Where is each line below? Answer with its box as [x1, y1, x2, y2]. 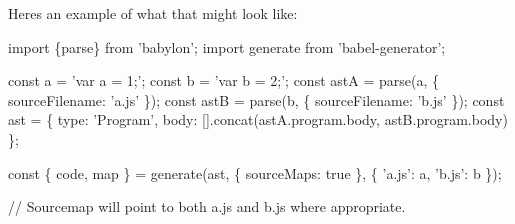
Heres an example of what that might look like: [8, 3, 298, 23]
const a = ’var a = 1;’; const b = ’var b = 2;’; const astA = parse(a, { [8, 70, 439, 91]
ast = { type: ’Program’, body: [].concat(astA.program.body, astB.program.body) [8, 109, 508, 130]
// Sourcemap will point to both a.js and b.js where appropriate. [8, 196, 406, 217]
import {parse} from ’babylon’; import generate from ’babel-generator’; [8, 36, 446, 57]
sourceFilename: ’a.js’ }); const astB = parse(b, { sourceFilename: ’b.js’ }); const [8, 89, 505, 110]
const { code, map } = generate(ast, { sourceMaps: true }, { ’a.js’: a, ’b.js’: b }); [8, 162, 502, 183]
